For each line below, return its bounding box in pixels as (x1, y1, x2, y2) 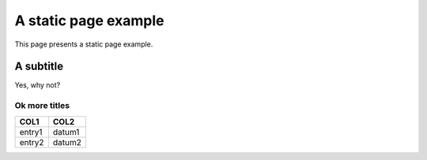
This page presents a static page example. (14, 39, 153, 49)
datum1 (52, 126, 80, 137)
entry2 (19, 136, 44, 147)
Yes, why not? (14, 80, 61, 90)
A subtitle (14, 60, 64, 73)
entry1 (19, 126, 43, 137)
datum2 (52, 136, 82, 147)
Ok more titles (14, 100, 70, 111)
